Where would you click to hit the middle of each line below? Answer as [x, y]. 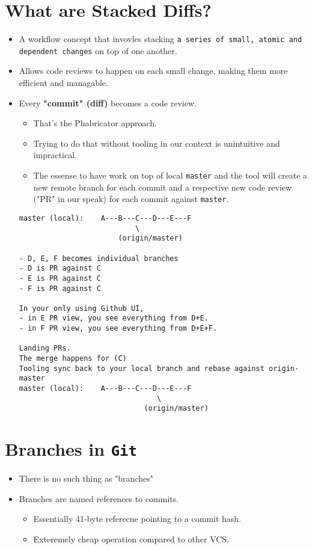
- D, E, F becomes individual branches [99, 258]
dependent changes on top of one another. [98, 50]
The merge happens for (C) [73, 359]
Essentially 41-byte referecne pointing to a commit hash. [137, 519]
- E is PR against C [60, 278]
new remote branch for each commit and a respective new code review [163, 187]
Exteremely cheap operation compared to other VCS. [131, 539]
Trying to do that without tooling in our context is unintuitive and [157, 143]
